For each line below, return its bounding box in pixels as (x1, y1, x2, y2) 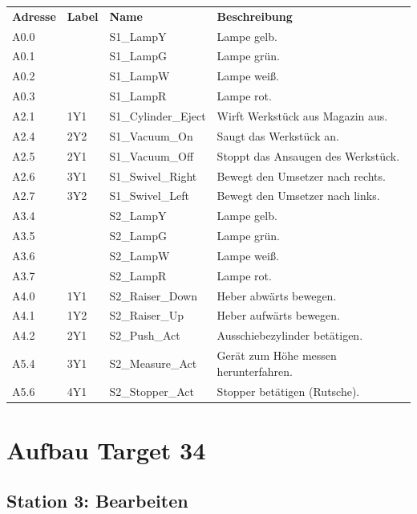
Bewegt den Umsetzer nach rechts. (217, 167, 386, 184)
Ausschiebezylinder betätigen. (217, 327, 363, 344)
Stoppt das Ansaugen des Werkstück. (217, 147, 400, 164)
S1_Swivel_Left (109, 187, 189, 204)
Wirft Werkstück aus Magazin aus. (217, 107, 388, 124)
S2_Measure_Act (109, 354, 197, 371)
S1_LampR (109, 88, 167, 104)
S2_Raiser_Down (109, 287, 197, 304)
